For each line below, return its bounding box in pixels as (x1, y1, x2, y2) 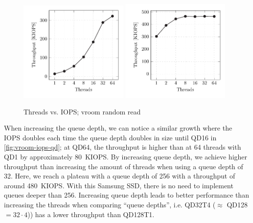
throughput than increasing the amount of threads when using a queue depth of (4, 161, 243, 171)
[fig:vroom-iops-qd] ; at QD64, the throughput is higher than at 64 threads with (4, 142, 241, 152)
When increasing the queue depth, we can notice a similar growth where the (4, 123, 232, 133)
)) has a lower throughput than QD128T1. (27, 209, 155, 219)
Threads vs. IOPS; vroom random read (23, 106, 141, 116)
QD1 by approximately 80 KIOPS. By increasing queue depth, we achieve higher (4, 151, 248, 161)
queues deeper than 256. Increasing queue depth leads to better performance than (4, 190, 249, 200)
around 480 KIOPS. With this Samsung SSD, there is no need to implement (4, 180, 233, 190)
